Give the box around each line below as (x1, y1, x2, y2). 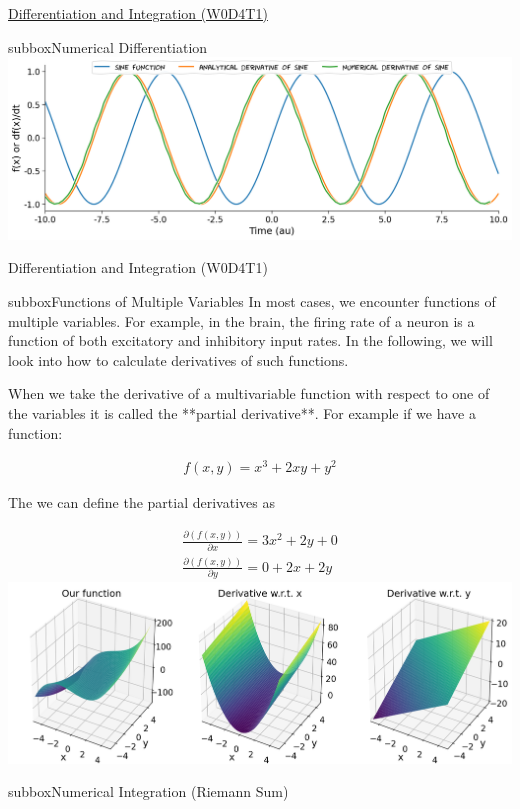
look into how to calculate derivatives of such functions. (8, 349, 349, 370)
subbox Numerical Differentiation (8, 36, 208, 57)
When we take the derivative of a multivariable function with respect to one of (8, 383, 490, 404)
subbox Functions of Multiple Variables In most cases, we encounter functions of (8, 290, 496, 311)
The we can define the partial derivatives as (8, 492, 275, 513)
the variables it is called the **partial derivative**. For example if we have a (8, 402, 476, 423)
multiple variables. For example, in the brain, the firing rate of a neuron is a (8, 310, 475, 331)
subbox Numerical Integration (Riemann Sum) (8, 781, 289, 802)
